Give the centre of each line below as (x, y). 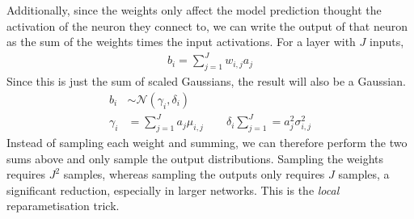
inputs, (387, 42)
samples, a (364, 174)
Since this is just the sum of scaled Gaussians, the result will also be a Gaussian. (206, 81)
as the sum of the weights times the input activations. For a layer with (181, 42)
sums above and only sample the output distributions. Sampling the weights (195, 158)
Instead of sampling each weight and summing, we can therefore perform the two (207, 143)
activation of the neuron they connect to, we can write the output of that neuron (207, 25)
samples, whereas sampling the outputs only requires (194, 174)
